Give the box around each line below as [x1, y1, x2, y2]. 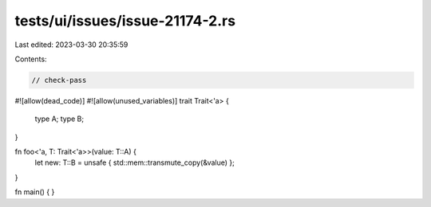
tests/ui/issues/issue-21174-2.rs [14, 12, 235, 29]
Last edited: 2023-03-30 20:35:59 [14, 40, 129, 49]
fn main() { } [14, 187, 55, 197]
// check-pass [31, 76, 87, 84]
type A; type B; [34, 114, 84, 123]
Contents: [14, 54, 47, 64]
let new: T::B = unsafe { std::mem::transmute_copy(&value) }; [34, 158, 235, 167]
